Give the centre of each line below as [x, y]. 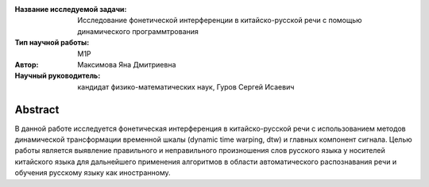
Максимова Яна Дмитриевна [127, 64]
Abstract [37, 110]
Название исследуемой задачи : [71, 9]
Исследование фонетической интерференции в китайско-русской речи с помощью [220, 21]
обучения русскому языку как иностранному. [93, 173]
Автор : [27, 64]
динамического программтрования [138, 31]
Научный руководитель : [58, 76]
